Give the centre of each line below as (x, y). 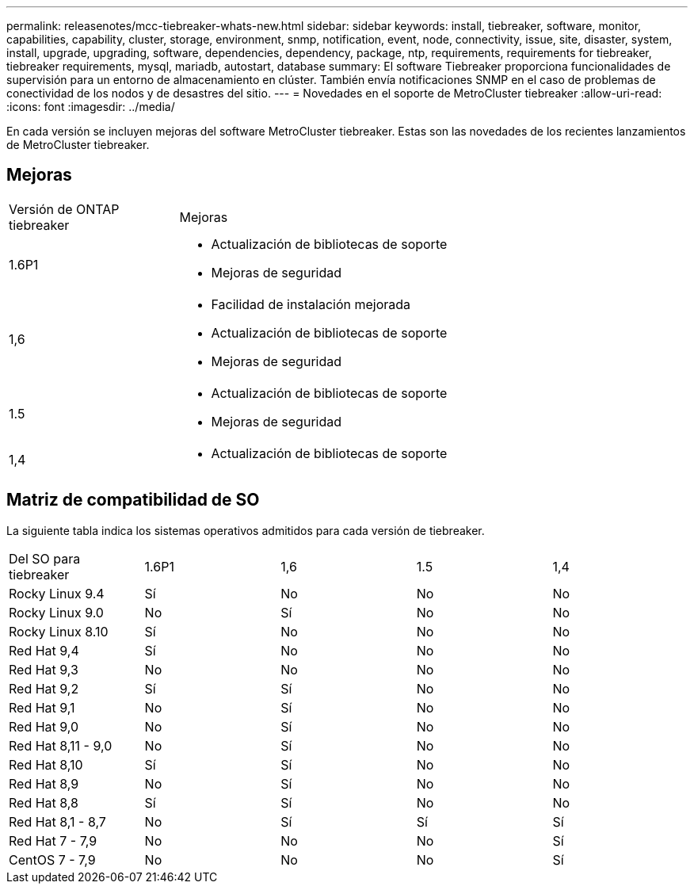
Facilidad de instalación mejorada (311, 304)
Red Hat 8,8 (44, 802)
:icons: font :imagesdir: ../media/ (91, 107)
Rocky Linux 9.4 (57, 593)
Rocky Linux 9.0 (56, 612)
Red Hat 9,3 (44, 669)
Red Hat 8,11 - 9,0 (61, 745)
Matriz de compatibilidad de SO (133, 500)
